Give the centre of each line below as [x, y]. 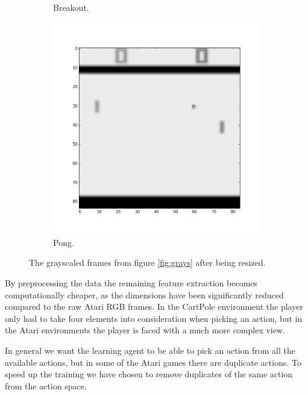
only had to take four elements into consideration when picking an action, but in [154, 318]
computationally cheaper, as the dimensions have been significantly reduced [144, 294]
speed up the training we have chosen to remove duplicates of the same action [149, 374]
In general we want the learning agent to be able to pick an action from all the [150, 350]
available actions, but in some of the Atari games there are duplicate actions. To [153, 362]
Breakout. [71, 7]
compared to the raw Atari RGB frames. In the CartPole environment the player [154, 306]
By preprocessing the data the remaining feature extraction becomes [131, 283]
